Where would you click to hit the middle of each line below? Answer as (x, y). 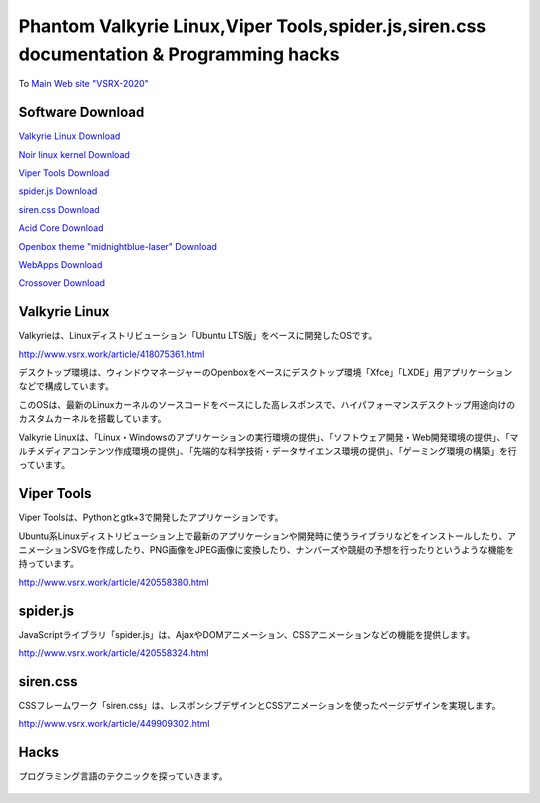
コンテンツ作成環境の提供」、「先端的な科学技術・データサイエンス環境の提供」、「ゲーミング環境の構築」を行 (293, 451)
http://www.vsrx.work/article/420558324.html (113, 653)
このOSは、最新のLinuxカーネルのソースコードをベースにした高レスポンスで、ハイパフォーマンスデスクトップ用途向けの (267, 404)
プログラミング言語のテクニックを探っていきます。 (123, 776)
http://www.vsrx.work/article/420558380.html (113, 582)
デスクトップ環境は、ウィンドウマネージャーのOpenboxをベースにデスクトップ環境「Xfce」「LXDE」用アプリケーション (265, 372)
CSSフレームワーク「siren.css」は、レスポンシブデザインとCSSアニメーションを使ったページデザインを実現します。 (259, 706)
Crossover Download (61, 283)
